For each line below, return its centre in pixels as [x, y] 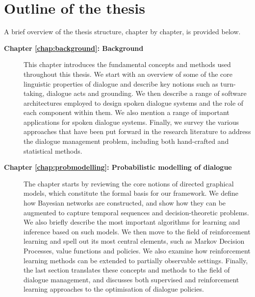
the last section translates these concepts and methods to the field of [127, 270]
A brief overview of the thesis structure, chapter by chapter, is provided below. [122, 32]
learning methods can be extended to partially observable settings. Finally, [136, 260]
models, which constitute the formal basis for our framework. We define [131, 193]
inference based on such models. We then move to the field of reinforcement [137, 231]
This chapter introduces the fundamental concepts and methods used [127, 64]
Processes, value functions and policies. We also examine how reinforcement [137, 251]
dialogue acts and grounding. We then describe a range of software [147, 93]
